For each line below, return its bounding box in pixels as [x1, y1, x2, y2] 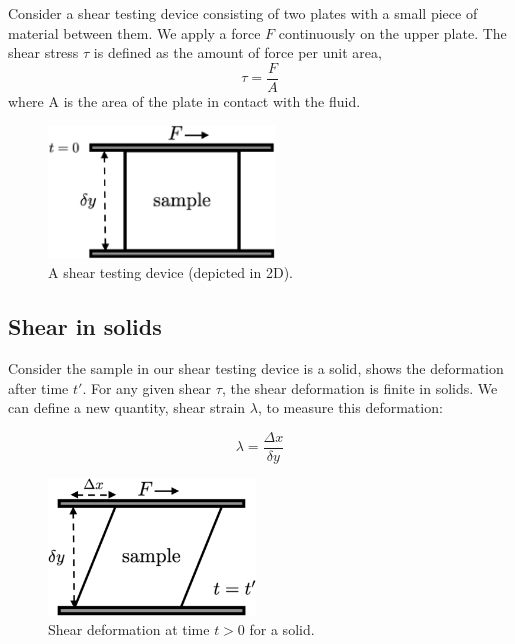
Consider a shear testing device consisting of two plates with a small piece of [8, 3, 478, 23]
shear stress [8, 42, 79, 63]
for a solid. [249, 619, 315, 640]
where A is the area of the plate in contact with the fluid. [8, 90, 361, 111]
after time [8, 377, 69, 398]
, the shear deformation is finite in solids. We [221, 377, 498, 398]
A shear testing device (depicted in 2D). [48, 262, 293, 283]
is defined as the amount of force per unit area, [93, 42, 382, 63]
